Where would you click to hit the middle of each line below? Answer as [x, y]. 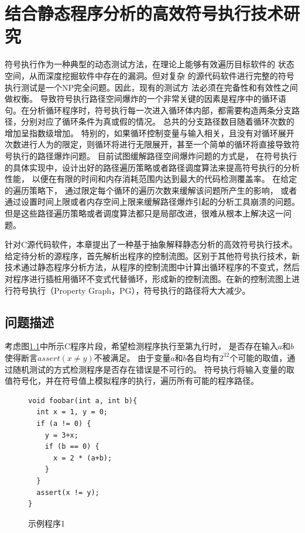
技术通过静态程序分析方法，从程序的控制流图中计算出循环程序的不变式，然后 [152, 267]
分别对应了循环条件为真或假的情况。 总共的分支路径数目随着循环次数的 [157, 121]
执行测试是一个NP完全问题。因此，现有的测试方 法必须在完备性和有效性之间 [151, 87]
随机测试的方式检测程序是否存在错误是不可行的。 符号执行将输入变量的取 [153, 369]
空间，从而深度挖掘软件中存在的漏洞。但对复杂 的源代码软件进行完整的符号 [150, 75]
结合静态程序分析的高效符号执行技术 [144, 13]
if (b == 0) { [72, 447]
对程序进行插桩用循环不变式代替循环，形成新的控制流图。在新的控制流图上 [148, 278]
